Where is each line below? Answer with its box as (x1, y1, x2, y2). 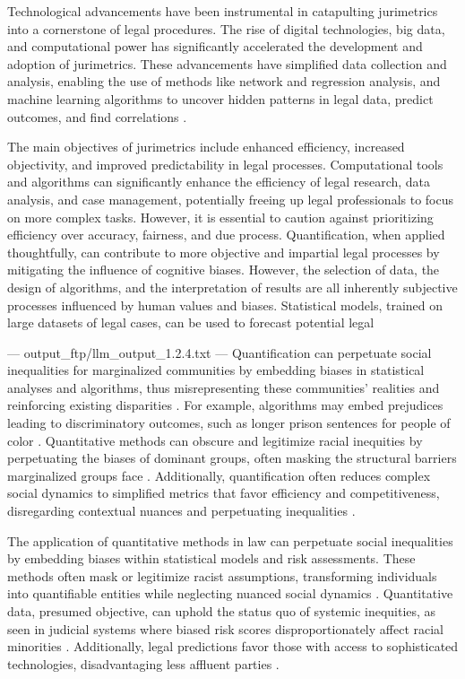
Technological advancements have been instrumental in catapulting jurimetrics (7, 2, 438, 20)
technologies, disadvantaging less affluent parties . (7, 654, 280, 673)
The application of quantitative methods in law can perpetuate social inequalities (7, 531, 453, 550)
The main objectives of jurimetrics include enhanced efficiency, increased (7, 137, 405, 156)
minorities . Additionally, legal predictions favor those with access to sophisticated (7, 637, 459, 656)
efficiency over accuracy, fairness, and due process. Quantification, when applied (7, 225, 445, 244)
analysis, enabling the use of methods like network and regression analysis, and (7, 72, 441, 91)
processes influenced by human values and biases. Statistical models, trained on (7, 295, 443, 314)
